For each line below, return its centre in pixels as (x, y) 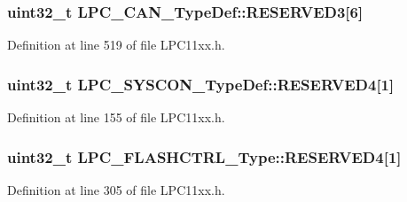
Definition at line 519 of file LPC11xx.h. (116, 45)
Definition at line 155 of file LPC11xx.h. (116, 117)
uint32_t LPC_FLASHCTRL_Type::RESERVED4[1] (204, 156)
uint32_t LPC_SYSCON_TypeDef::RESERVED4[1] (201, 84)
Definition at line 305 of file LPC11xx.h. (116, 189)
